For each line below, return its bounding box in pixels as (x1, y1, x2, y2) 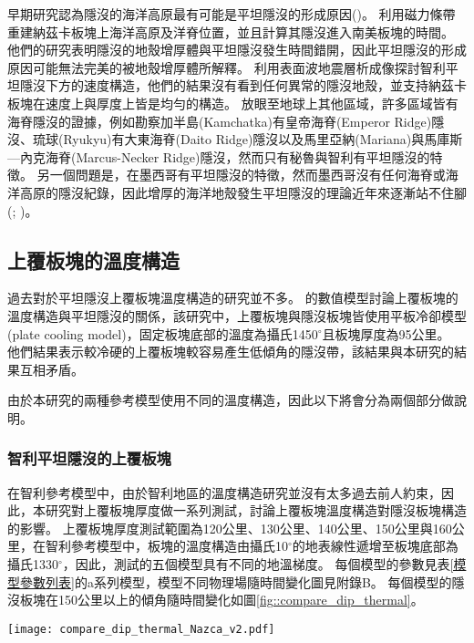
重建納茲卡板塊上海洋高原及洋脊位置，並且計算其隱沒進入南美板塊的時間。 (7, 22, 454, 41)
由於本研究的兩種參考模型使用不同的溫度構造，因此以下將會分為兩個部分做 (7, 390, 454, 410)
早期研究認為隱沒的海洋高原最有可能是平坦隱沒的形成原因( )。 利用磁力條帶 (7, 5, 456, 23)
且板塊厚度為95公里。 (322, 324, 450, 343)
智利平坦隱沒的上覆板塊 (7, 447, 171, 470)
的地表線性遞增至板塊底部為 (292, 536, 459, 555)
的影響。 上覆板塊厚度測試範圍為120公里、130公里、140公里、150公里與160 (7, 518, 452, 537)
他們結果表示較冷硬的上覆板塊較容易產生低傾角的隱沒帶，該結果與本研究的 (7, 342, 454, 361)
